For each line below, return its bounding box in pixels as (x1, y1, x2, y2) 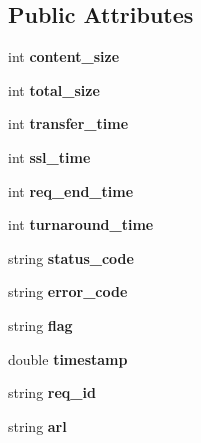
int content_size (8, 46, 120, 67)
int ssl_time (8, 146, 91, 167)
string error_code (8, 281, 128, 302)
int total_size (8, 79, 100, 100)
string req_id (8, 382, 96, 403)
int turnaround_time (8, 214, 154, 235)
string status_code (8, 247, 134, 268)
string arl (8, 415, 67, 436)
